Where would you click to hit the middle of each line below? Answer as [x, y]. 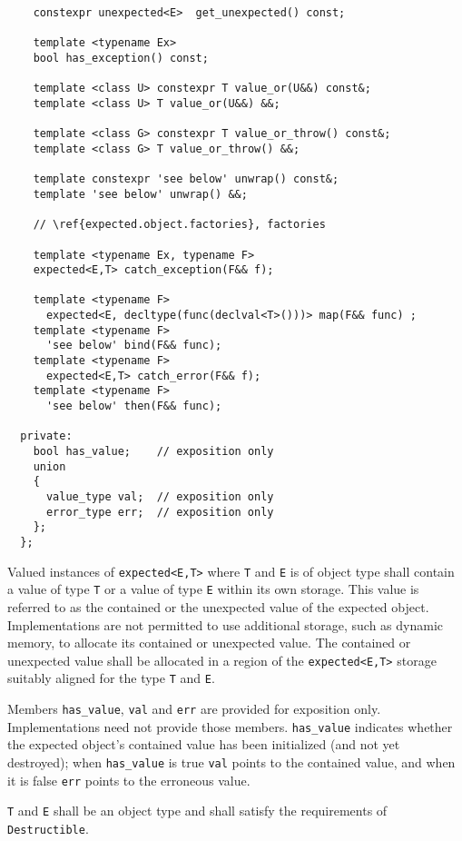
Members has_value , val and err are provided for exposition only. [194, 709]
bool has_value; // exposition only [153, 452]
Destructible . [48, 828]
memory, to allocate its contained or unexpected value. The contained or [209, 643]
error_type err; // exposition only [160, 512]
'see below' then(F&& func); [134, 406]
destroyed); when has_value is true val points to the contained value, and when [231, 762]
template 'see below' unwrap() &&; [140, 194]
